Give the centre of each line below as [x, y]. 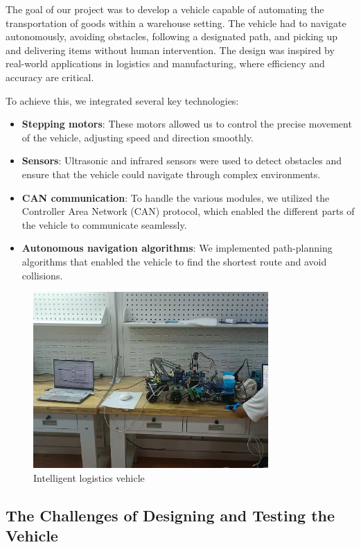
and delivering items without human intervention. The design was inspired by [170, 50]
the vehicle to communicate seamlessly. [104, 224]
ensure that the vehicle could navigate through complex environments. [171, 174]
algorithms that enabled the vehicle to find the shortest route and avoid [174, 261]
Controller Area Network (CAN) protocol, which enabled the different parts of [188, 211]
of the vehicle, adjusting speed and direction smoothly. [138, 137]
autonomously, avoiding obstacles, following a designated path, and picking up [172, 36]
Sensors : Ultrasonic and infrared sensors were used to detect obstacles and [182, 160]
